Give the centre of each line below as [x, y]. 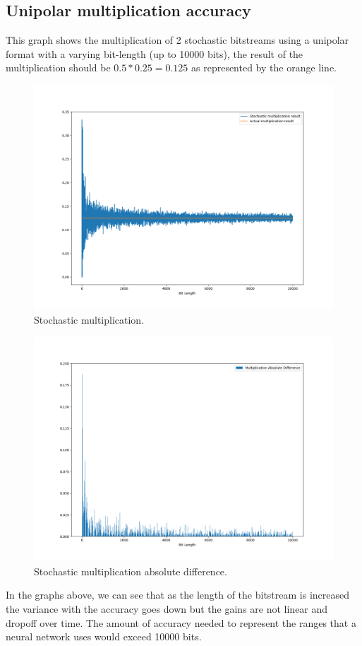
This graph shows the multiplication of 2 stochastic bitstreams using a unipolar [177, 40]
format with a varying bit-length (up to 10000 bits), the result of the [155, 53]
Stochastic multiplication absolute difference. [131, 571]
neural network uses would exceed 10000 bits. [104, 636]
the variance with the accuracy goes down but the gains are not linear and [167, 608]
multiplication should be [58, 67]
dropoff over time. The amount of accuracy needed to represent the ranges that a [181, 622]
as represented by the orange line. [264, 67]
